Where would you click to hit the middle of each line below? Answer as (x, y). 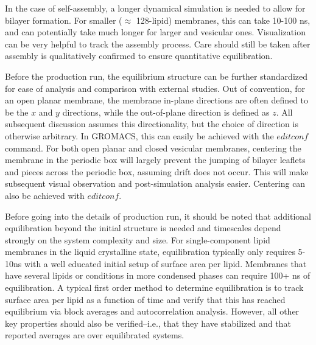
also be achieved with (45, 195)
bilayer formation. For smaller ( (64, 20)
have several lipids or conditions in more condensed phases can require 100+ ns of (158, 275)
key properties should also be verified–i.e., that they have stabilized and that (148, 323)
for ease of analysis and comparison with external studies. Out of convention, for (155, 88)
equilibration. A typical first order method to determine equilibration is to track (154, 287)
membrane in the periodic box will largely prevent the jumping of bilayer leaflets (155, 160)
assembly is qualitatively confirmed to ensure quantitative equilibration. (139, 56)
